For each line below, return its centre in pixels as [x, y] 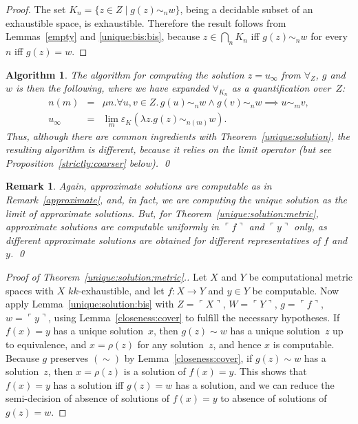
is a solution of [155, 371]
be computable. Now [296, 290]
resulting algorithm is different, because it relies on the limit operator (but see [169, 149]
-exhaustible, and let [121, 290]
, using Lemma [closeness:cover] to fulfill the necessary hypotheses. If [194, 317]
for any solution [170, 344]
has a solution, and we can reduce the [255, 384]
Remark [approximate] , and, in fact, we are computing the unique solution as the [177, 200]
